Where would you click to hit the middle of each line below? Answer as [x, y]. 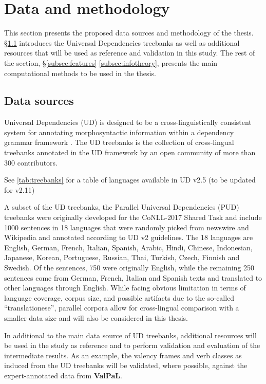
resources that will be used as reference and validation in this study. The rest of [130, 53]
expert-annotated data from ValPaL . [63, 375]
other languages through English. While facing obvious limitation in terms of [125, 288]
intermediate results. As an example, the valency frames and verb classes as [123, 355]
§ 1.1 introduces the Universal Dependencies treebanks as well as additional [122, 42]
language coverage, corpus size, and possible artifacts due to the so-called [119, 297]
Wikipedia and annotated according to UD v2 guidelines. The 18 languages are [129, 237]
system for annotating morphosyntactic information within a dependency [119, 132]
